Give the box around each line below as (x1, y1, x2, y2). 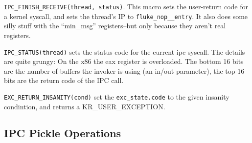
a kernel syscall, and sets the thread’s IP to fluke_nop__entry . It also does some (4, 11, 248, 21)
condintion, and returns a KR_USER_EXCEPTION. (4, 101, 165, 111)
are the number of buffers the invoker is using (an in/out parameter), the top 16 (4, 65, 245, 76)
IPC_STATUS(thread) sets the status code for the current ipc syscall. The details (4, 46, 245, 57)
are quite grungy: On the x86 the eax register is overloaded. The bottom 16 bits (4, 56, 244, 66)
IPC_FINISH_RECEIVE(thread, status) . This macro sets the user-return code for (4, 1, 248, 11)
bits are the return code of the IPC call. (4, 75, 124, 85)
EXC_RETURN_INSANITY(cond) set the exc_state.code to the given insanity (4, 91, 229, 102)
